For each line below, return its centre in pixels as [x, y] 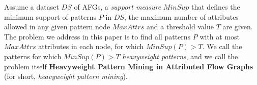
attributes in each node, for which [91, 46]
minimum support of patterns [50, 16]
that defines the [216, 7]
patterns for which [33, 56]
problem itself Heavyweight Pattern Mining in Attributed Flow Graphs [129, 66]
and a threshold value [180, 27]
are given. [238, 27]
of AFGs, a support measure [118, 7]
